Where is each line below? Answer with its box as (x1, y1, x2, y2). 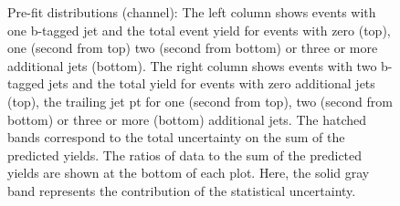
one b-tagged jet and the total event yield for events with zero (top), (7, 20, 391, 39)
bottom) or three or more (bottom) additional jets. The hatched (7, 109, 367, 129)
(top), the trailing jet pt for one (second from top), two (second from (7, 91, 393, 110)
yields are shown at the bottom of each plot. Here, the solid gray (7, 163, 370, 182)
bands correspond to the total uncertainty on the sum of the (7, 128, 345, 147)
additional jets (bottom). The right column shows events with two (7, 56, 377, 75)
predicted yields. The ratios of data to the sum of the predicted (7, 145, 363, 164)
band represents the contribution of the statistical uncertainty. (7, 180, 356, 200)
